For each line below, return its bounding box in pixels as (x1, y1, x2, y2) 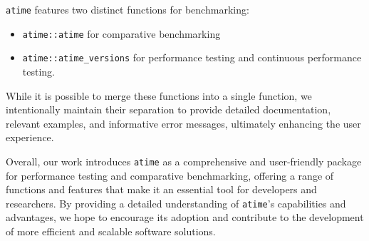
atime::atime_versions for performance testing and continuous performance (22, 50, 362, 65)
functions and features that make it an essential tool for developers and (6, 182, 317, 197)
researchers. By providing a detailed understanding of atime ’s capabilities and (6, 195, 346, 210)
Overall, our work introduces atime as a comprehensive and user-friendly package (6, 153, 362, 168)
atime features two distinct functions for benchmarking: (6, 2, 249, 16)
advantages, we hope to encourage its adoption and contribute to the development (6, 210, 364, 225)
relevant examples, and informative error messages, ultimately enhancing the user (6, 116, 361, 130)
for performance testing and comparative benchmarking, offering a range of (6, 168, 334, 183)
